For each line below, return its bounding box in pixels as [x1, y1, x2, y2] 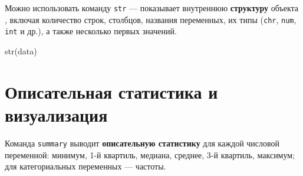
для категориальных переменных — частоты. [5, 160, 166, 172]
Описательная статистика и [5, 79, 218, 103]
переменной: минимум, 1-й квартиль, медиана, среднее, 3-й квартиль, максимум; [5, 148, 295, 161]
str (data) [5, 44, 37, 57]
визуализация [5, 102, 108, 126]
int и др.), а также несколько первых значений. [5, 25, 177, 37]
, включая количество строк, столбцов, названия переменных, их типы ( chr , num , [5, 13, 297, 25]
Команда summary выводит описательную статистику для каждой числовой [5, 136, 280, 149]
